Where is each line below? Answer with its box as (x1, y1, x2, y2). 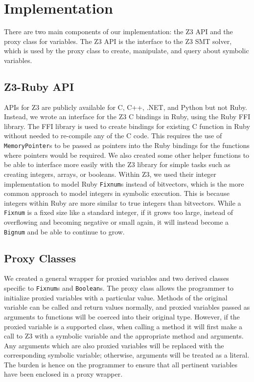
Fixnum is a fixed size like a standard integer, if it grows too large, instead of (4, 207, 233, 217)
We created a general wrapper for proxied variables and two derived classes (4, 273, 229, 283)
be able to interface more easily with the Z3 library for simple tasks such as (4, 159, 231, 170)
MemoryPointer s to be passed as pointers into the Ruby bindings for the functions (4, 140, 250, 150)
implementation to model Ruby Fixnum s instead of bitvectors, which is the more (4, 178, 244, 189)
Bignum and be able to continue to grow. (4, 226, 125, 236)
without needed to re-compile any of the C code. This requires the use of (4, 130, 222, 141)
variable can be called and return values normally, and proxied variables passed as (4, 302, 250, 312)
